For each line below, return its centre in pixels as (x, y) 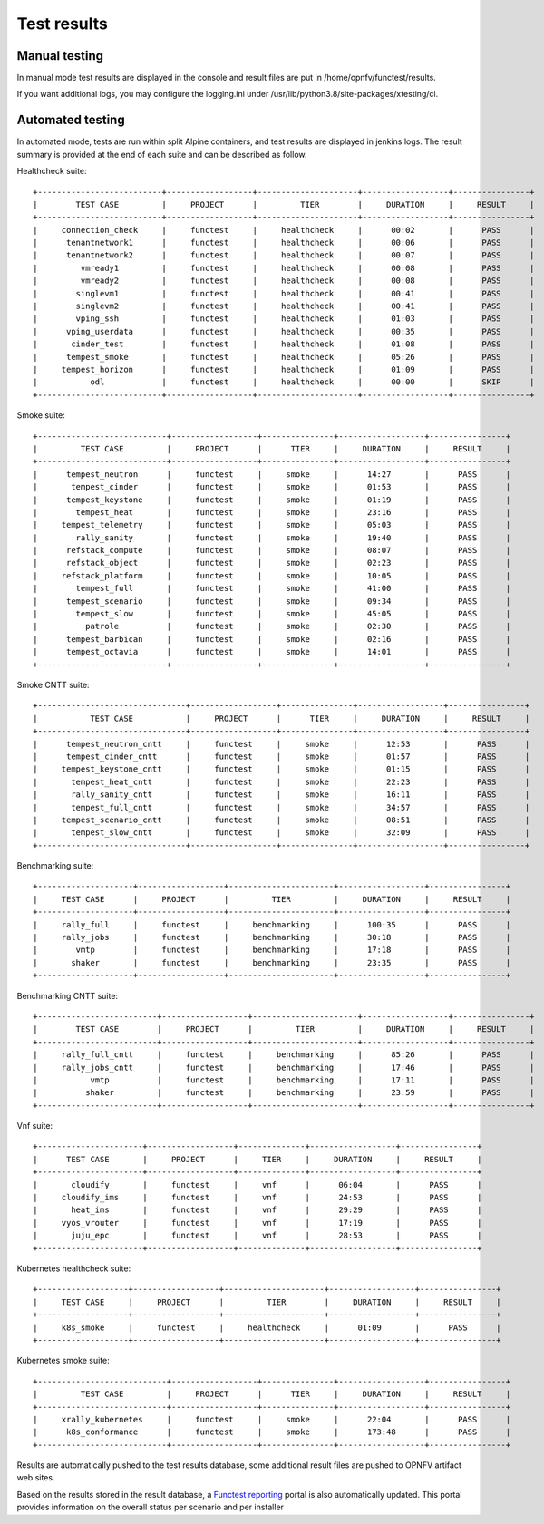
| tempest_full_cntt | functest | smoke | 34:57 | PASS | (282, 807)
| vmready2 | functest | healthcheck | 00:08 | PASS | (284, 281)
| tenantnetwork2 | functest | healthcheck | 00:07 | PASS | (284, 255)
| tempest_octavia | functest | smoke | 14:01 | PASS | (272, 652)
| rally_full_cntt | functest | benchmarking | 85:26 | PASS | (284, 1055)
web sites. (36, 1478)
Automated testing (71, 120)
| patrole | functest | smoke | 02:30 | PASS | (272, 626)
